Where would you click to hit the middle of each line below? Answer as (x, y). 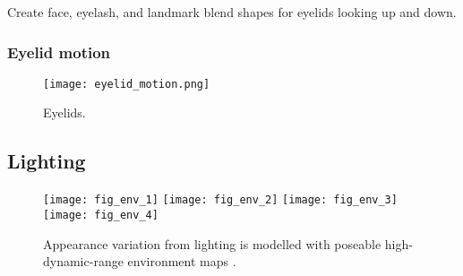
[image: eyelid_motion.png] (127, 84)
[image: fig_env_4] (101, 215)
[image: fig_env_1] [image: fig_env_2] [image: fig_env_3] (220, 200)
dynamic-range (83, 261)
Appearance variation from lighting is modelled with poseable (212, 243)
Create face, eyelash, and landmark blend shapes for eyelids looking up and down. (232, 12)
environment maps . (182, 261)
